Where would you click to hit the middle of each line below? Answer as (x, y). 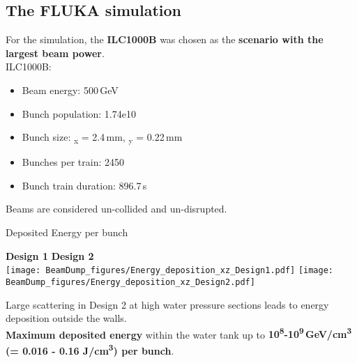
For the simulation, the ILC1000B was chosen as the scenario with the (165, 39)
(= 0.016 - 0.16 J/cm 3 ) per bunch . (90, 349)
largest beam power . (55, 53)
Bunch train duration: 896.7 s (84, 185)
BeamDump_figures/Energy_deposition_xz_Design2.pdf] (130, 282)
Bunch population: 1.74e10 (79, 113)
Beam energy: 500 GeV (70, 90)
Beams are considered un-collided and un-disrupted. (116, 209)
